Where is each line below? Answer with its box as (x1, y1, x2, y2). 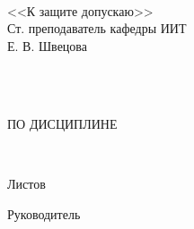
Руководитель (7, 204, 81, 223)
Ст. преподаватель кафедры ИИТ (7, 19, 187, 38)
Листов (7, 174, 46, 192)
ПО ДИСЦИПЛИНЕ (7, 114, 118, 132)
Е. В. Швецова (7, 36, 87, 55)
